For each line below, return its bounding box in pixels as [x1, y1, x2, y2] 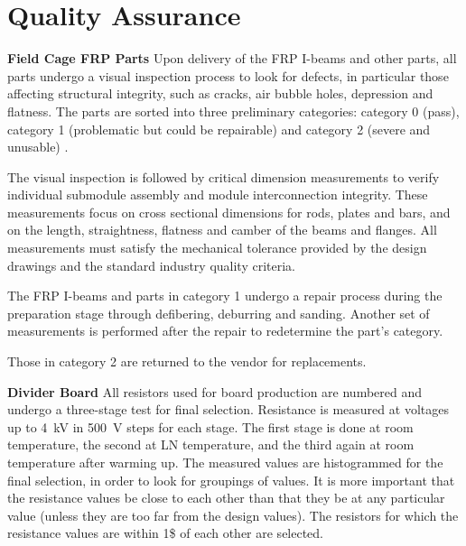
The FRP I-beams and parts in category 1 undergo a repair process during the [7, 286, 443, 305]
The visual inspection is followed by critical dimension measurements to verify [7, 167, 440, 186]
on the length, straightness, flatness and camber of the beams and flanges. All [7, 220, 437, 239]
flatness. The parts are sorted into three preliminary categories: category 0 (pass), [7, 101, 460, 120]
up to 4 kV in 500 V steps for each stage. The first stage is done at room [7, 417, 414, 436]
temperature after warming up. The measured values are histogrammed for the [7, 453, 443, 471]
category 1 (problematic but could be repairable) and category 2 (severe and [7, 119, 431, 138]
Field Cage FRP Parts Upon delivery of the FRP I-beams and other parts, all [7, 49, 457, 68]
